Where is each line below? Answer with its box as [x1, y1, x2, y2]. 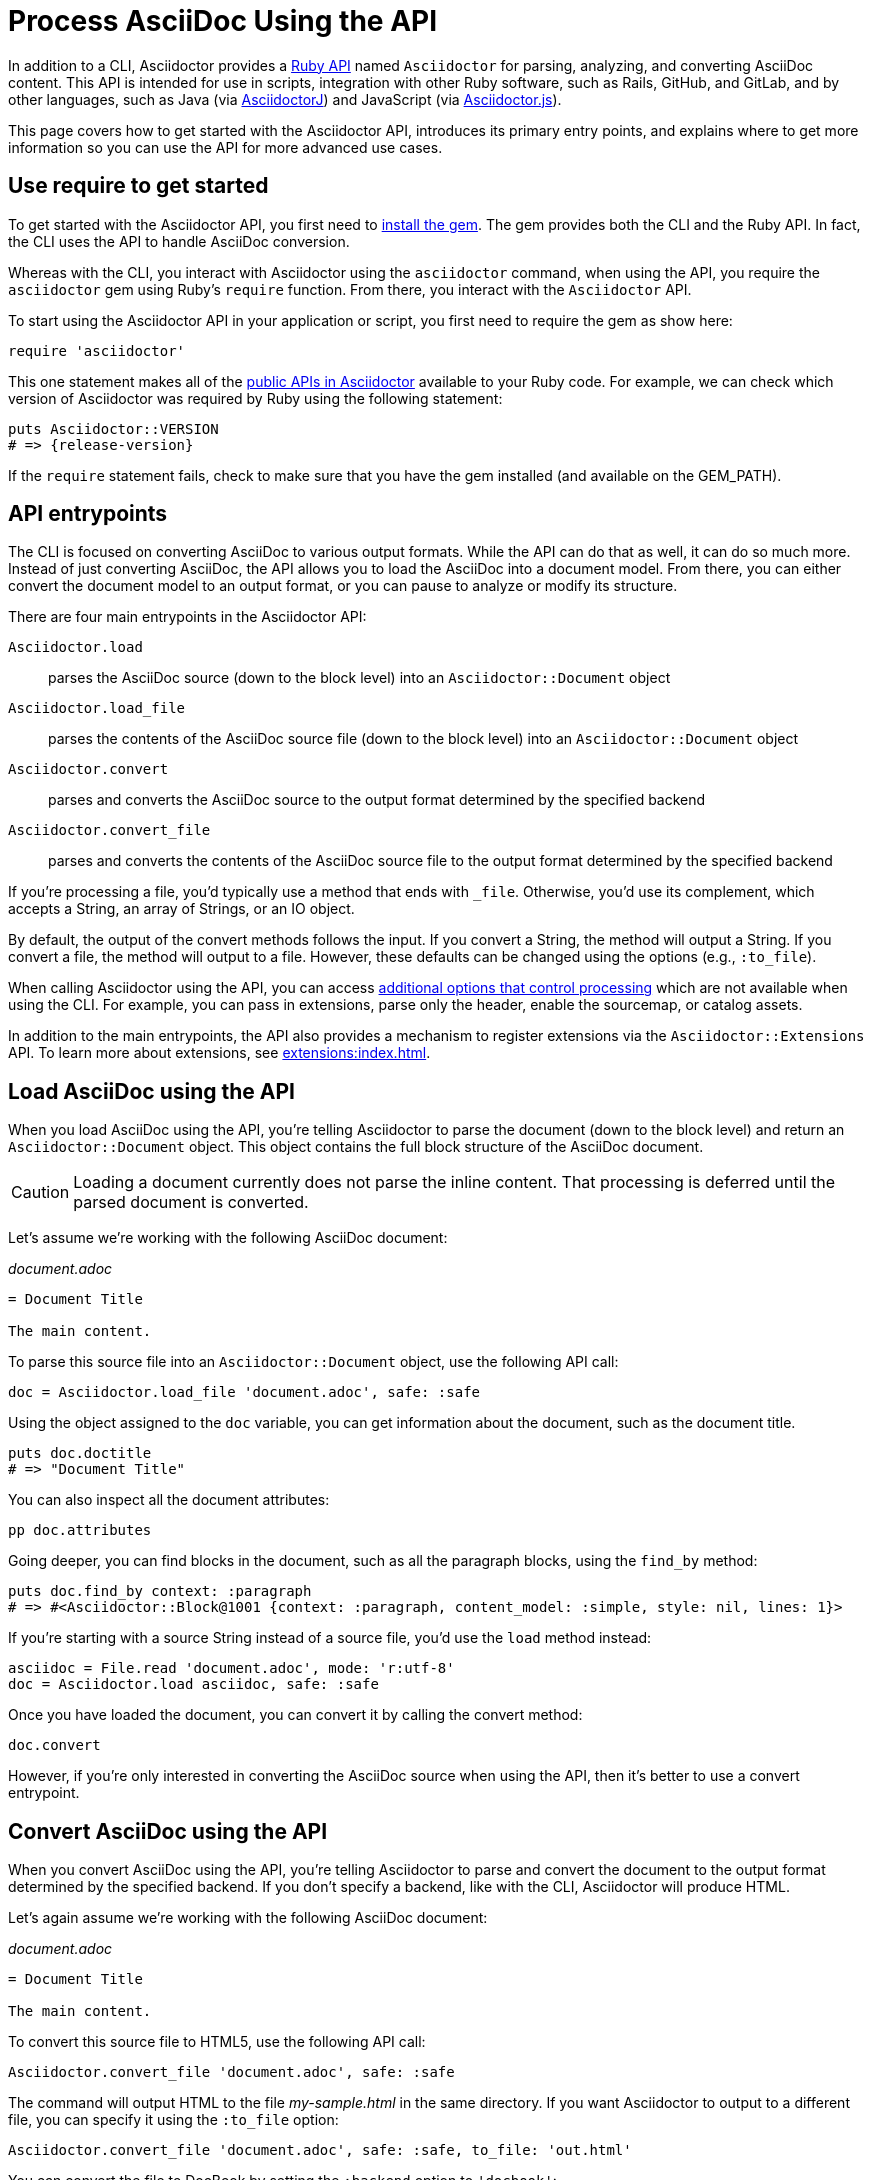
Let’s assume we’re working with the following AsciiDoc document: [8, 1229, 448, 1247]
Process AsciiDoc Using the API [8, 4, 438, 38]
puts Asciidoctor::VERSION [8, 420, 219, 437]
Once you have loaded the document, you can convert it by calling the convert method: [8, 1706, 583, 1724]
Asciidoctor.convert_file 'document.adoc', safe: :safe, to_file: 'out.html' [8, 2142, 632, 2159]
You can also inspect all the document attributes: [8, 1491, 330, 1509]
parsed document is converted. [73, 1192, 309, 1213]
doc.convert [8, 1737, 101, 1754]
